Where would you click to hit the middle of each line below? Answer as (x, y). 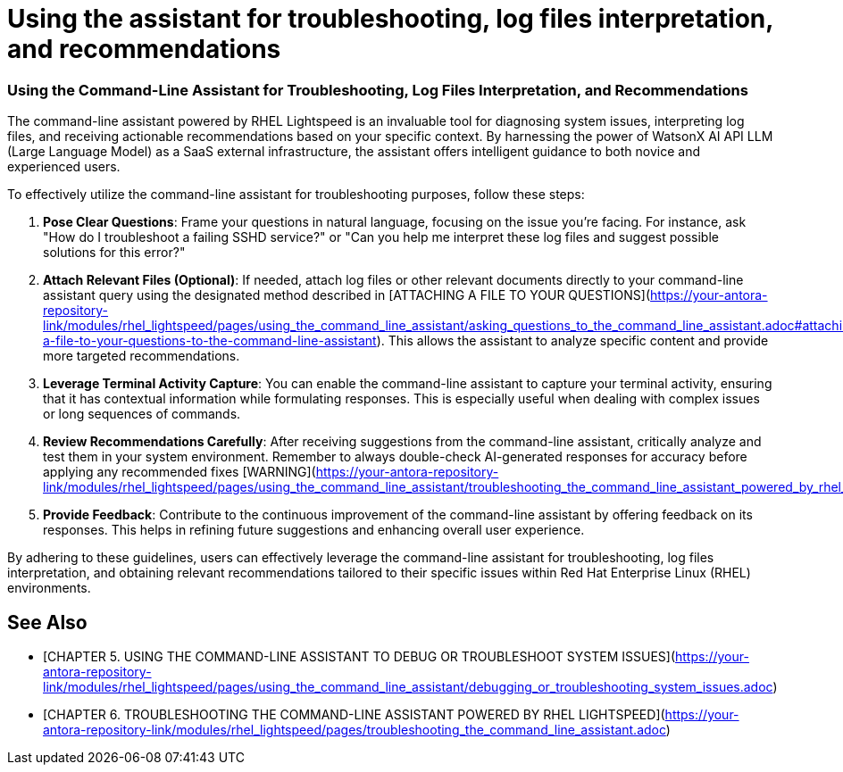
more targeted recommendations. (142, 356)
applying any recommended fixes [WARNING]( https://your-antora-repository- (271, 472)
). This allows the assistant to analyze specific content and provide (572, 341)
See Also (47, 622)
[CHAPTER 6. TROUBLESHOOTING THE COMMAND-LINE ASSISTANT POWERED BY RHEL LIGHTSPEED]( (354, 714)
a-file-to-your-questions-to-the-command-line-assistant (210, 341)
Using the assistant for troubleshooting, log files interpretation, (390, 19)
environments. (49, 588)
